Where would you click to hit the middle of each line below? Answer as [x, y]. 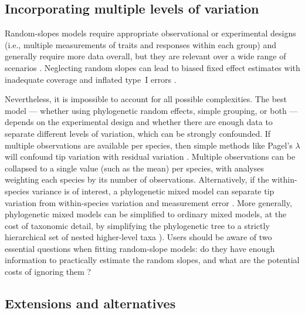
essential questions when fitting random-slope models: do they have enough [140, 248]
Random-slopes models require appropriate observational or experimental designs [150, 33]
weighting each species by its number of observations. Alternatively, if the [137, 179]
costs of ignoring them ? [48, 272]
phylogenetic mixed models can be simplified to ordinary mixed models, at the [146, 214]
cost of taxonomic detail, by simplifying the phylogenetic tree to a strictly [137, 225]
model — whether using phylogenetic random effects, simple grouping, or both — [151, 110]
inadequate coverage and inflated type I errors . [91, 79]
